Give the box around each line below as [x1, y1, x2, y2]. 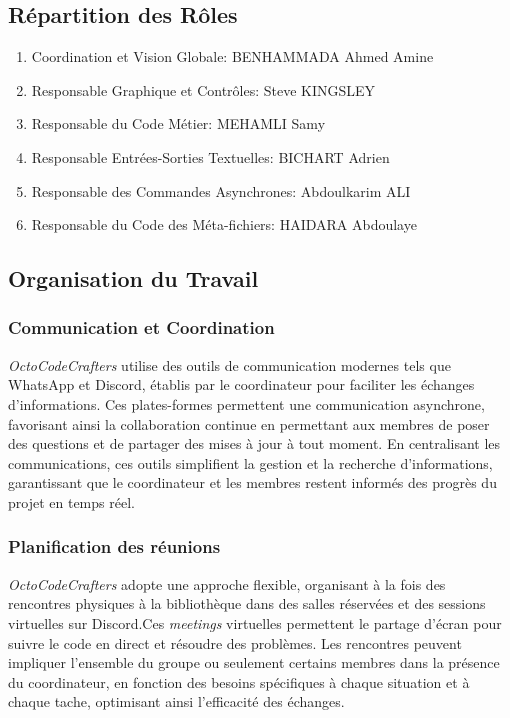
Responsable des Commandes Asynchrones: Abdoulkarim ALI [31, 180, 411, 201]
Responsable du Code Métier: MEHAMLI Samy [31, 113, 326, 134]
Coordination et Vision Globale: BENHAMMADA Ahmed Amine [31, 46, 434, 67]
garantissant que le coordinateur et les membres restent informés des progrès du [8, 472, 497, 493]
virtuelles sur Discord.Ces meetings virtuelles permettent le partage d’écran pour [8, 612, 502, 633]
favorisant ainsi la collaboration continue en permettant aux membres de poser [8, 413, 490, 434]
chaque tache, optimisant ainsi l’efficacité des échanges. [8, 691, 345, 712]
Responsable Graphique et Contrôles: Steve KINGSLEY [31, 79, 376, 100]
